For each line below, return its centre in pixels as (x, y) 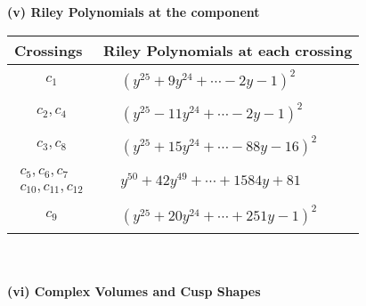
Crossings (49, 50)
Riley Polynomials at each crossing (228, 50)
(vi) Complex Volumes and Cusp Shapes (134, 291)
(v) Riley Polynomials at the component (134, 12)
